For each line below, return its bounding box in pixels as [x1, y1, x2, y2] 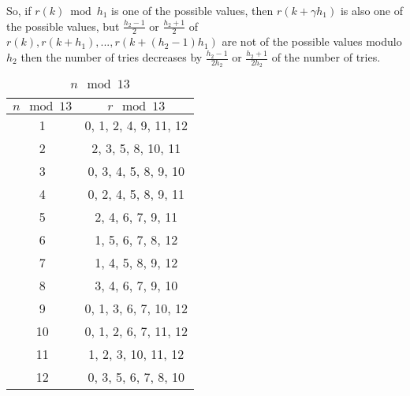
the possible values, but [6, 17, 120, 34]
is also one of [340, 2, 404, 18]
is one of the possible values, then [111, 2, 274, 18]
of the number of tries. [271, 49, 381, 65]
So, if [6, 2, 32, 18]
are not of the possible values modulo [222, 33, 402, 50]
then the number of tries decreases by [20, 49, 203, 65]
